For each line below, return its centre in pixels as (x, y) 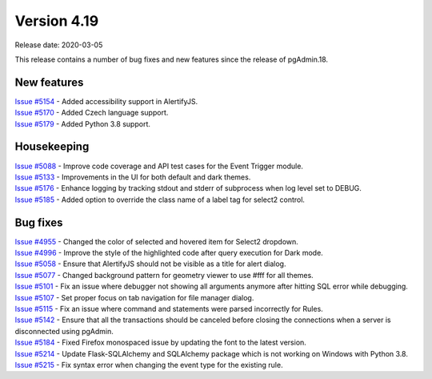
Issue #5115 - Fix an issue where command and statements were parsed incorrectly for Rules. (169, 308)
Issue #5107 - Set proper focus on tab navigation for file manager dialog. (134, 297)
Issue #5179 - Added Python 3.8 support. (83, 123)
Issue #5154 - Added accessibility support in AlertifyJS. (106, 101)
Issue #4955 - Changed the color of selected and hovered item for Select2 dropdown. (157, 241)
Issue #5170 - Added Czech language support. (92, 113)
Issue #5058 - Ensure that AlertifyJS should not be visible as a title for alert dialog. (150, 264)
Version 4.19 (57, 21)
